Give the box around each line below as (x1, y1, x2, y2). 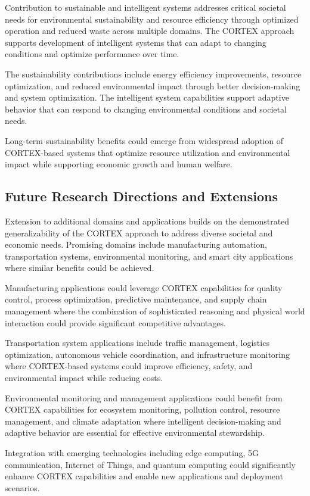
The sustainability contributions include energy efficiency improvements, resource (5, 67, 302, 80)
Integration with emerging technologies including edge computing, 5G (5, 447, 259, 459)
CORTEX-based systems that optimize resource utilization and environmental (5, 146, 290, 158)
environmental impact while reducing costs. (5, 372, 163, 384)
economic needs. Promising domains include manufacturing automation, (5, 238, 267, 251)
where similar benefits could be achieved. (5, 261, 154, 274)
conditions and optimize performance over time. (5, 48, 179, 60)
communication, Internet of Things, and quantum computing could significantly (5, 458, 296, 470)
